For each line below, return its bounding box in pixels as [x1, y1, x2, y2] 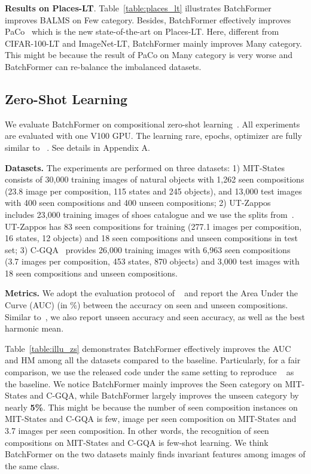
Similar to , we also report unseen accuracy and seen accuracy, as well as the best [5, 310, 305, 323]
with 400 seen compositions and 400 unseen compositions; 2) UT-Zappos [5, 196, 271, 209]
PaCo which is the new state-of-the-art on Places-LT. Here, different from [5, 25, 279, 38]
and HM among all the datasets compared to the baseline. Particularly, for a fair [5, 354, 301, 366]
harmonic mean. [5, 322, 64, 335]
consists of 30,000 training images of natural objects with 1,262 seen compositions [5, 173, 304, 186]
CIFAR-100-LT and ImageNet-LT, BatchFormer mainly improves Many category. [5, 37, 302, 49]
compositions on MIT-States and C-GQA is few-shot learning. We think [5, 436, 269, 448]
